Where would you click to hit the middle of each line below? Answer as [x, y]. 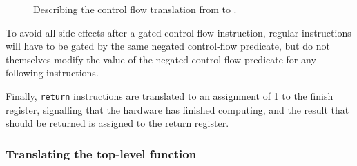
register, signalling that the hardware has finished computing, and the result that [177, 109]
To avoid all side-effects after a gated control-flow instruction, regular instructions [178, 32]
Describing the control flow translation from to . [135, 9]
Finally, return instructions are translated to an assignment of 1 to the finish [170, 95]
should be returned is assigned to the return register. [117, 123]
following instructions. [52, 73]
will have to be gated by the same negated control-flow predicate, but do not [168, 46]
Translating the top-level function [101, 153]
